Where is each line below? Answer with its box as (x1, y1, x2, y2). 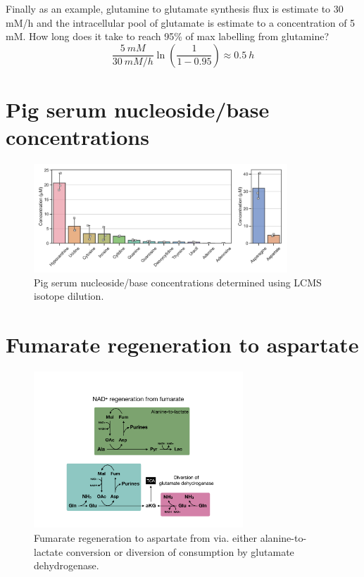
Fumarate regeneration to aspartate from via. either (34, 531, 258, 545)
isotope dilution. (34, 288, 104, 303)
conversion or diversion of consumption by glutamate (65, 544, 294, 559)
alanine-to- (260, 531, 307, 545)
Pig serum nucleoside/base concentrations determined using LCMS (34, 274, 322, 289)
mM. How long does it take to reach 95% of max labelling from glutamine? (6, 29, 330, 44)
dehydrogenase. (34, 558, 99, 573)
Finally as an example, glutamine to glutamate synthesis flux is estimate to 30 (6, 1, 344, 15)
